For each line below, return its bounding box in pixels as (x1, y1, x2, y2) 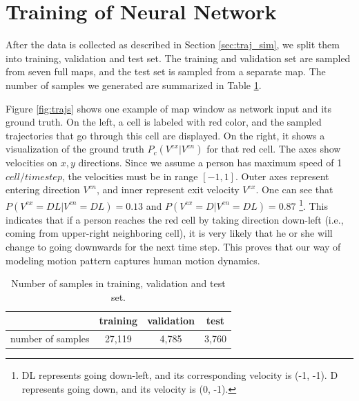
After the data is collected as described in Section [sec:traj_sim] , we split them (6, 37, 340, 52)
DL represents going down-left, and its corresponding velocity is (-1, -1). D (21, 368, 338, 382)
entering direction (6, 182, 80, 197)
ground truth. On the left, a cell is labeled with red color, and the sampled (6, 115, 322, 129)
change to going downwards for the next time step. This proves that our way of (6, 239, 341, 253)
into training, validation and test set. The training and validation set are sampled (6, 50, 351, 65)
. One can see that (255, 182, 333, 197)
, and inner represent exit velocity (96, 182, 240, 197)
